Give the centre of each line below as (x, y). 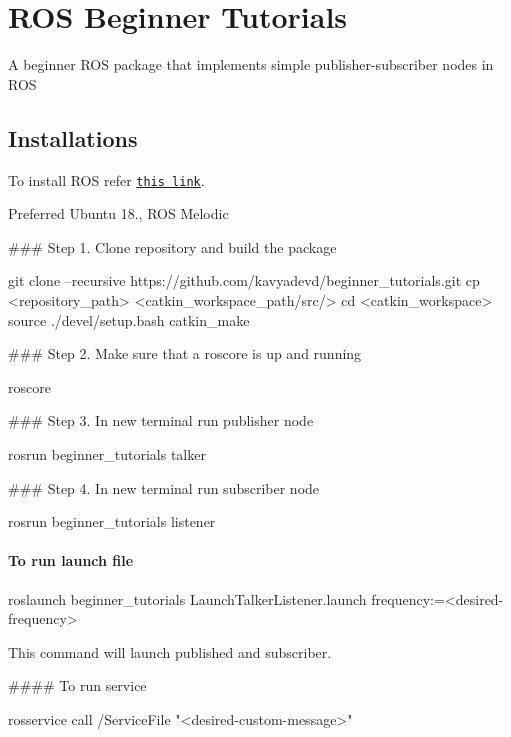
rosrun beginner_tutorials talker (107, 453)
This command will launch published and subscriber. (170, 651)
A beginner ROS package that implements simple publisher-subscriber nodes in (251, 64)
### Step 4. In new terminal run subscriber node (164, 487)
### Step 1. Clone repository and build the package (172, 246)
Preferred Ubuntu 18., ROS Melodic (118, 213)
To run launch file (71, 560)
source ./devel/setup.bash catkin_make (129, 319)
